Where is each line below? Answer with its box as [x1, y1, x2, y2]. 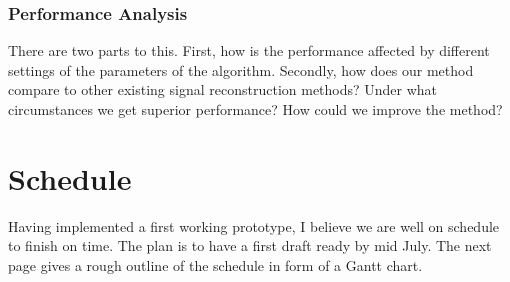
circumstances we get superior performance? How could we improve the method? [8, 99, 503, 119]
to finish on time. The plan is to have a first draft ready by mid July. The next [8, 235, 492, 256]
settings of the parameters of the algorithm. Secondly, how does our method [8, 59, 474, 80]
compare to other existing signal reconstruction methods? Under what [8, 79, 438, 100]
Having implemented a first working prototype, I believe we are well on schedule [8, 215, 500, 236]
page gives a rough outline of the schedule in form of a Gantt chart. [8, 254, 423, 275]
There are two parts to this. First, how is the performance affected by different [8, 40, 490, 61]
